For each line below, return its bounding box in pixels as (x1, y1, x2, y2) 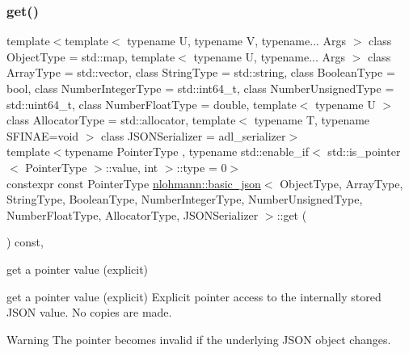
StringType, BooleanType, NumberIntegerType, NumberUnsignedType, (6, 191, 363, 208)
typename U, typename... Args (193, 48, 346, 65)
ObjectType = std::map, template (6, 48, 175, 65)
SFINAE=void (6, 127, 79, 144)
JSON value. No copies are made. (6, 304, 172, 321)
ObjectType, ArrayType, (280, 174, 403, 191)
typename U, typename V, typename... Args (127, 32, 347, 49)
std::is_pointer (327, 143, 401, 160)
